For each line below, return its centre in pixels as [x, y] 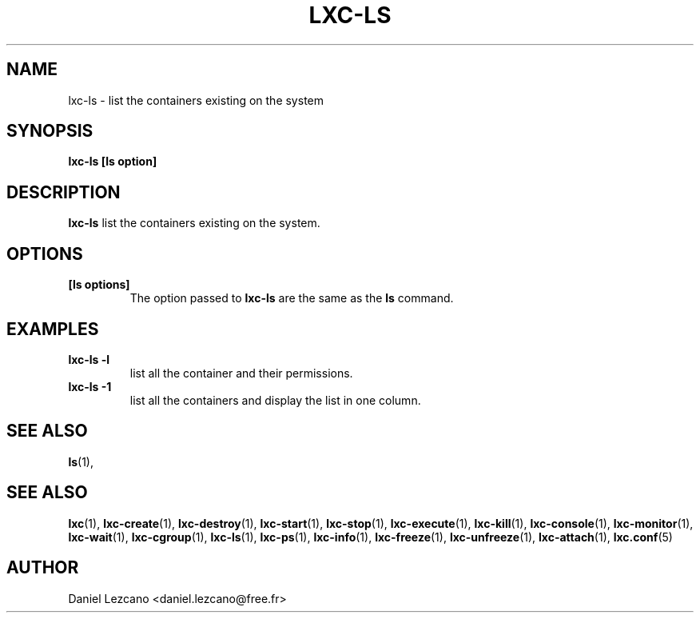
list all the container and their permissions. [241, 373]
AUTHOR [43, 568]
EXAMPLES [53, 329]
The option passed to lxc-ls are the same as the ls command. [292, 298]
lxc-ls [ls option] [113, 162]
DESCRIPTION [64, 192]
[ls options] [99, 285]
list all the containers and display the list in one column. [275, 400]
